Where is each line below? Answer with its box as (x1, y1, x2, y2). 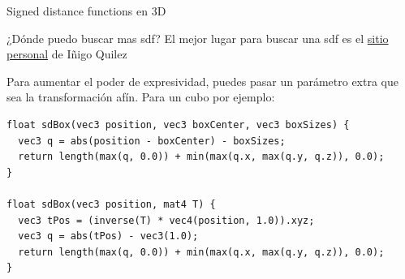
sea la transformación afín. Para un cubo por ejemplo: (6, 88, 275, 105)
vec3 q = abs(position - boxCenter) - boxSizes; (18, 135, 286, 147)
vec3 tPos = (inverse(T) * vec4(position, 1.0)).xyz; (18, 214, 315, 226)
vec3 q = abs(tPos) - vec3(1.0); (18, 230, 199, 243)
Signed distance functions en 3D (6, 2, 166, 19)
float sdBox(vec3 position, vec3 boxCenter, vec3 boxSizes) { (6, 118, 350, 131)
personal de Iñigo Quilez (6, 45, 127, 62)
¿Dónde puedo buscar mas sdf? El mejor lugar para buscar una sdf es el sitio (6, 29, 389, 46)
